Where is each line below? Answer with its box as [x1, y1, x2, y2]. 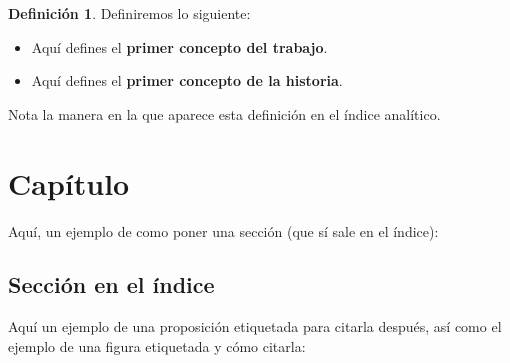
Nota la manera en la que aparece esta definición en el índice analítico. [8, 103, 441, 124]
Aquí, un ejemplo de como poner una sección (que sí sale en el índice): [8, 220, 439, 241]
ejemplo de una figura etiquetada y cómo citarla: [8, 335, 306, 356]
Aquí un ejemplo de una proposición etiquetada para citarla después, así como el [8, 316, 502, 337]
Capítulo [8, 162, 130, 203]
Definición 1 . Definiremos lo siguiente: [8, 3, 251, 23]
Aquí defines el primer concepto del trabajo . [31, 36, 328, 57]
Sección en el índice [8, 269, 215, 300]
